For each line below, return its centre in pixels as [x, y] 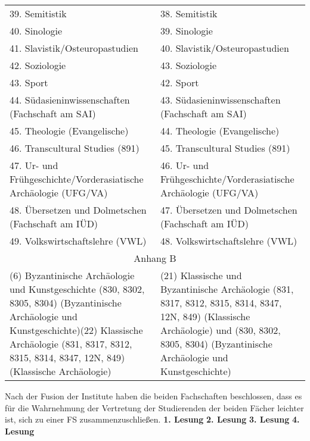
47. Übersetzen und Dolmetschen [229, 210]
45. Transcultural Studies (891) [225, 148]
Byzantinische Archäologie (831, [227, 289]
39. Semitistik [38, 13]
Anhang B [155, 258]
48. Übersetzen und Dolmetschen [78, 210]
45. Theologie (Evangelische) [69, 131]
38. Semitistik [189, 13]
